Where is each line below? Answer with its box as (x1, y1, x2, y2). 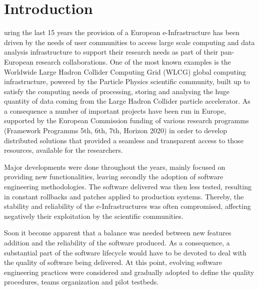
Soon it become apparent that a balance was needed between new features (4, 227, 231, 238)
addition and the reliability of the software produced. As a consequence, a (4, 237, 230, 247)
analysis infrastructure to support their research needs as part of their (4, 47, 218, 57)
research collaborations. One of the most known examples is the (35, 56, 231, 67)
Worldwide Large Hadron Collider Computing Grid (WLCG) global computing (4, 66, 246, 77)
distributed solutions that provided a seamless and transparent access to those (4, 135, 243, 145)
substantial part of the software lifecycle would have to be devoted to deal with (4, 247, 246, 257)
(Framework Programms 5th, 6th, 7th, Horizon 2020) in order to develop (4, 125, 227, 136)
